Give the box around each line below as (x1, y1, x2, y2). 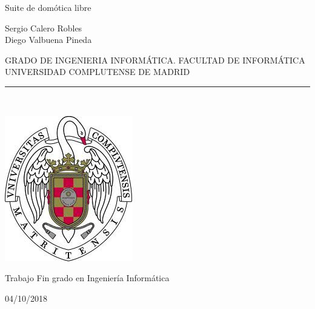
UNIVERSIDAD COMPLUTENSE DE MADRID (5, 65, 190, 78)
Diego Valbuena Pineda (5, 33, 92, 46)
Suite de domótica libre (5, 1, 91, 13)
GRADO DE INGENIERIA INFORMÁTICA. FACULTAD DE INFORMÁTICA (5, 53, 305, 66)
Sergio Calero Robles (5, 21, 82, 34)
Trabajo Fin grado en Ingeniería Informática (5, 272, 170, 284)
